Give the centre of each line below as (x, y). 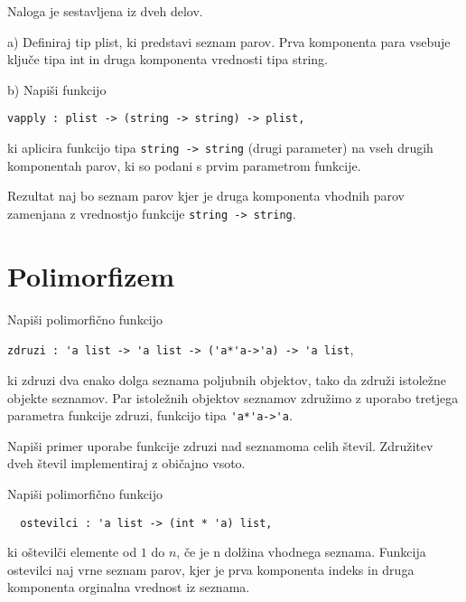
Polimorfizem (91, 275)
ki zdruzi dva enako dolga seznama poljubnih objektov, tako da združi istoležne (227, 379)
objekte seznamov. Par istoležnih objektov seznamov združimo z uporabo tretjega (233, 397)
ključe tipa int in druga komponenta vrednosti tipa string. (168, 59)
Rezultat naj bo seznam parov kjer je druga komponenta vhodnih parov (206, 196)
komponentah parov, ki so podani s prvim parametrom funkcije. (184, 165)
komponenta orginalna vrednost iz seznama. (129, 587)
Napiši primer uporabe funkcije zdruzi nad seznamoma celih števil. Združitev (220, 445)
